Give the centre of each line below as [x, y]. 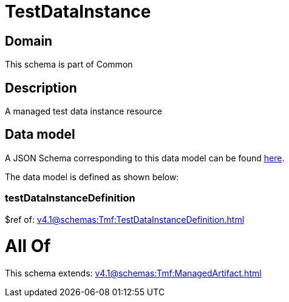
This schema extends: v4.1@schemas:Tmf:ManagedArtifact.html [133, 273]
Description [41, 88]
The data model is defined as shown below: [92, 177]
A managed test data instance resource [83, 111]
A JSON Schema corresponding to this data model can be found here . [145, 158]
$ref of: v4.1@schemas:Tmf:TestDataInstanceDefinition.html [125, 219]
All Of [28, 246]
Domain [29, 41]
